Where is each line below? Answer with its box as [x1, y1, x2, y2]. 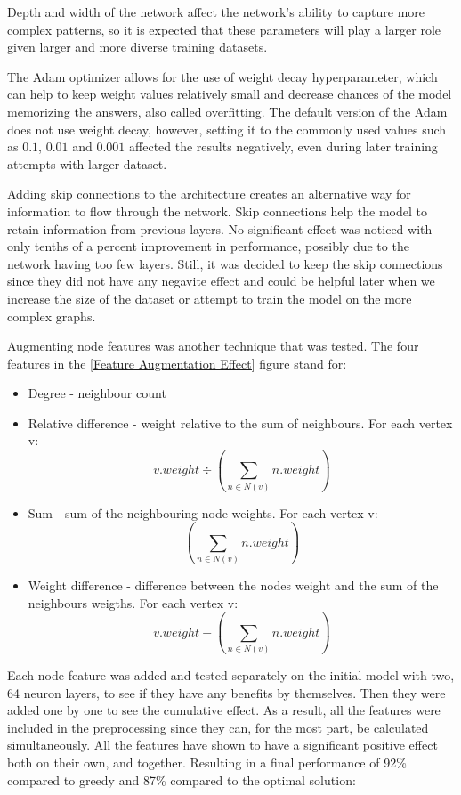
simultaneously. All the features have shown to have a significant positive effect [7, 735, 438, 754]
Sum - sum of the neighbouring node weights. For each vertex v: [28, 503, 378, 522]
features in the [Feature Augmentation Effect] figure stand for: [7, 353, 347, 372]
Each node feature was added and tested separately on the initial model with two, [7, 666, 455, 684]
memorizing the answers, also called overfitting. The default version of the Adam [7, 101, 448, 120]
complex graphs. [7, 306, 96, 325]
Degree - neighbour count [28, 384, 166, 402]
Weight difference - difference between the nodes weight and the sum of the [28, 576, 439, 595]
